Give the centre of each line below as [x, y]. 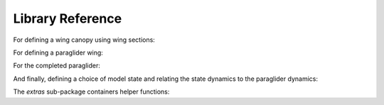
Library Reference [68, 18]
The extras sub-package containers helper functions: [91, 92]
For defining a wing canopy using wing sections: [84, 40]
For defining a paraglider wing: [58, 52]
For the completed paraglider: [57, 66]
